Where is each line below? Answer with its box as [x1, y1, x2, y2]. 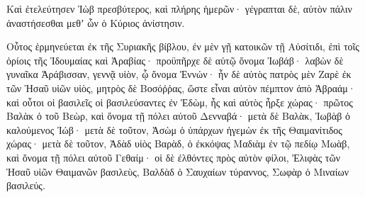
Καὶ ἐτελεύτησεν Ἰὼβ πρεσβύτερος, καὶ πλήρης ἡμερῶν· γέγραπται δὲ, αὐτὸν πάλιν [6, 1, 352, 16]
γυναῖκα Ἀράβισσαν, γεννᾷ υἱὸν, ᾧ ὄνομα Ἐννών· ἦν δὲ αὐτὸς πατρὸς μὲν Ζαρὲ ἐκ [6, 67, 352, 81]
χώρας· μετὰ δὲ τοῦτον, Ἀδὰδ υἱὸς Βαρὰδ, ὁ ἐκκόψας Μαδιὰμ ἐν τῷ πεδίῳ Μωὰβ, [6, 136, 350, 151]
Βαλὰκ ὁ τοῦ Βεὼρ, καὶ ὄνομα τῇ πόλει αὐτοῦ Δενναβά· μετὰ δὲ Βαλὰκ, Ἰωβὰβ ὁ [6, 108, 351, 123]
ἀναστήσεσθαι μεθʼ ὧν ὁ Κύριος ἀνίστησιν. [6, 15, 185, 30]
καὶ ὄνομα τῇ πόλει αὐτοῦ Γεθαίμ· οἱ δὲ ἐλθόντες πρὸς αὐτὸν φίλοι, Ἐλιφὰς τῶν [6, 150, 341, 164]
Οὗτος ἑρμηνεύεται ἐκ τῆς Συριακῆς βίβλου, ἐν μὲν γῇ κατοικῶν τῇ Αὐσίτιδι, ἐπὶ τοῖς [6, 39, 359, 54]
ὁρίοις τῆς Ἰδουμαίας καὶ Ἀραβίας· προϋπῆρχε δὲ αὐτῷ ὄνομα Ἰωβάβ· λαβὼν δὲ [6, 52, 344, 67]
